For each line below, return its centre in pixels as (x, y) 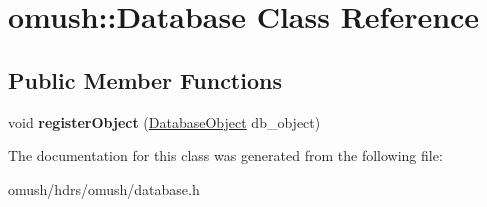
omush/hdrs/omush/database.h (104, 188)
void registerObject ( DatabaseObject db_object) (164, 121)
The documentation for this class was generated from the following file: (225, 155)
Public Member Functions (145, 79)
